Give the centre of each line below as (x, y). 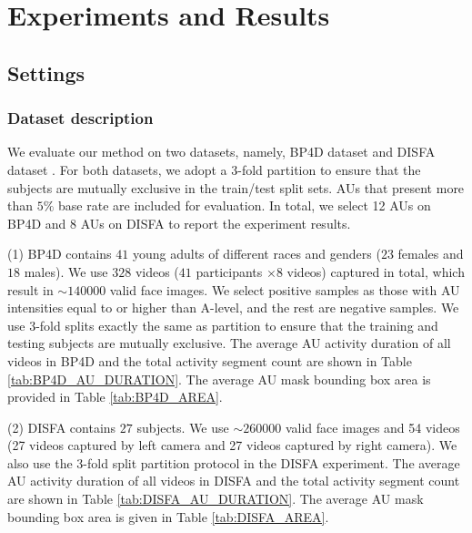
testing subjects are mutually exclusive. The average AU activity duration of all (229, 343)
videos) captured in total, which (376, 271)
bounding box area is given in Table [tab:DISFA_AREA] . (168, 516)
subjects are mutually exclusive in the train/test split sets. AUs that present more (236, 187)
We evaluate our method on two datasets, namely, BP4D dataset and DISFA (221, 152)
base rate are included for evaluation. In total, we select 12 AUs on (245, 205)
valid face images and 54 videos (372, 427)
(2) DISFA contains (62, 427)
